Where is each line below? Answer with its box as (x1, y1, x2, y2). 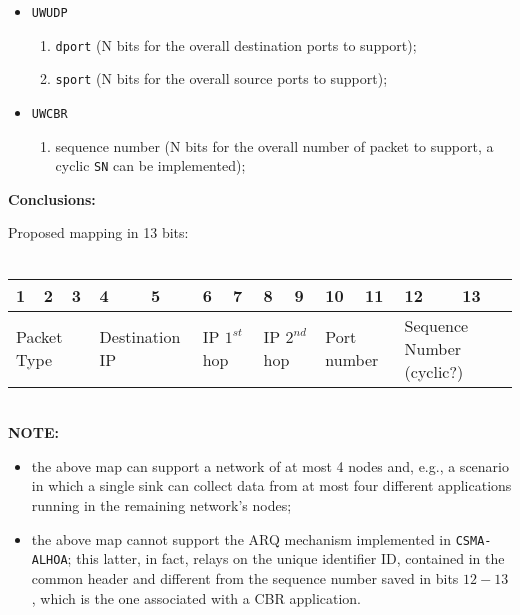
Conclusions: (8, 188, 96, 209)
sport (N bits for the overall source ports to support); (55, 68, 388, 89)
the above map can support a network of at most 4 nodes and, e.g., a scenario (31, 455, 509, 476)
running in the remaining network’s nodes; (31, 495, 292, 516)
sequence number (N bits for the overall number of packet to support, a (55, 135, 494, 156)
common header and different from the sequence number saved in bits (31, 567, 459, 588)
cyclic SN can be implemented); (55, 155, 246, 176)
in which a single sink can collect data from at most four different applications (31, 475, 512, 496)
